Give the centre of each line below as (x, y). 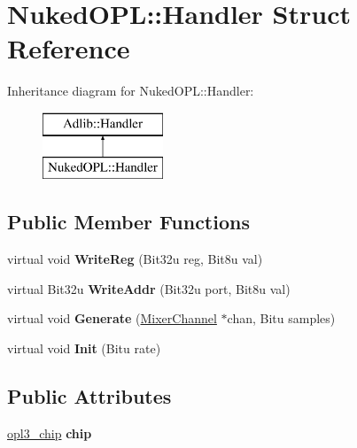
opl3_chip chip (50, 433)
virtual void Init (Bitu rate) (84, 348)
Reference (69, 48)
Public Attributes (89, 396)
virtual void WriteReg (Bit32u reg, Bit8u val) (135, 259)
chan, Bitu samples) (281, 318)
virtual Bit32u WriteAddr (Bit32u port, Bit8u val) (149, 288)
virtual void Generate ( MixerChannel (112, 318)
